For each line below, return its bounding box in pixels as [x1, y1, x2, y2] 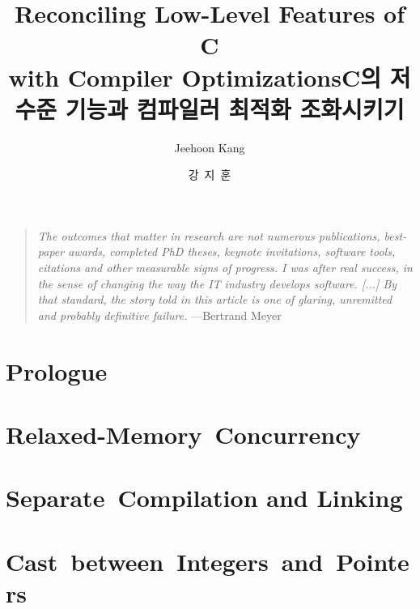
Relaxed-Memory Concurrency [6, 418, 361, 450]
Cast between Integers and [6, 544, 324, 577]
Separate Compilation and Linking [6, 481, 403, 514]
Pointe [336, 544, 409, 577]
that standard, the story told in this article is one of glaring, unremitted [37, 291, 392, 308]
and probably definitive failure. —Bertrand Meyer [37, 306, 282, 323]
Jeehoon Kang [174, 138, 245, 155]
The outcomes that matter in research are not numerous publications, [37, 227, 380, 244]
